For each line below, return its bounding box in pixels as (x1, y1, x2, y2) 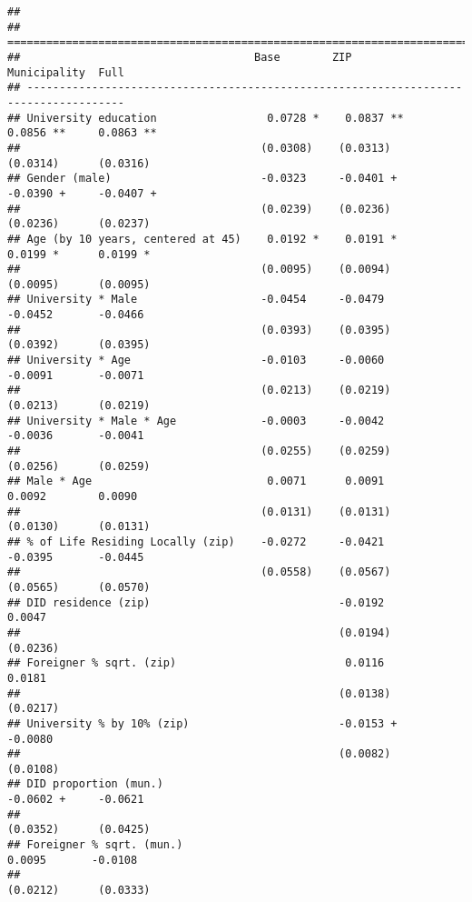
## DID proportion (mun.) (7, 777, 163, 791)
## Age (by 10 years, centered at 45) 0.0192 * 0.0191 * (7, 232, 398, 246)
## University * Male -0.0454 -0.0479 (7, 293, 385, 306)
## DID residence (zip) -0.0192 (7, 596, 385, 609)
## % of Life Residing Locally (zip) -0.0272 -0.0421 (7, 535, 385, 548)
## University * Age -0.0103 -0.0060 (7, 354, 385, 367)
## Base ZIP (7, 50, 352, 64)
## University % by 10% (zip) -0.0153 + (7, 717, 398, 730)
